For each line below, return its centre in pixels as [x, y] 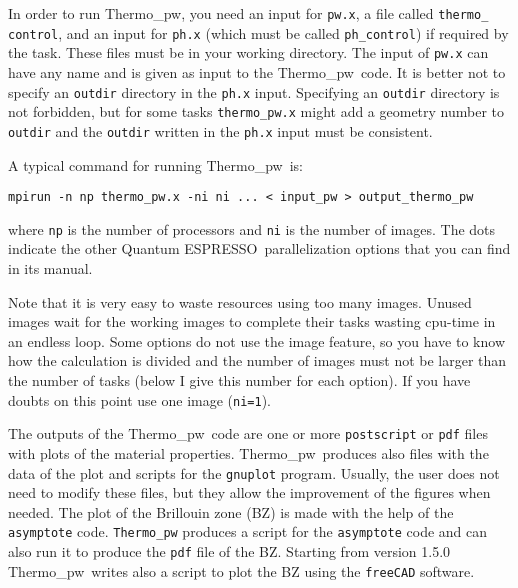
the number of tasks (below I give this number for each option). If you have [239, 380]
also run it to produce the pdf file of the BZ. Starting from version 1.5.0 [229, 551]
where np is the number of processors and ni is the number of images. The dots [252, 228]
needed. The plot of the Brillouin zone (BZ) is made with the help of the [231, 511]
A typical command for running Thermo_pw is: [156, 164]
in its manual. [50, 268]
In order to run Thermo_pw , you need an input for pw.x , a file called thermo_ [248, 13]
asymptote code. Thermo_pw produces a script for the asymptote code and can [248, 531]
